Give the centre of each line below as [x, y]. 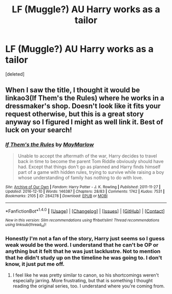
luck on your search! [39, 130]
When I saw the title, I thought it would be [73, 90]
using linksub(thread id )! [26, 225]
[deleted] [15, 74]
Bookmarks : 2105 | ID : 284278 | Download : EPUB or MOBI [57, 196]
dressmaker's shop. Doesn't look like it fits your [83, 106]
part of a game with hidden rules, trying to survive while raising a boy [91, 172]
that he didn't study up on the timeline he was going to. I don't [84, 258]
